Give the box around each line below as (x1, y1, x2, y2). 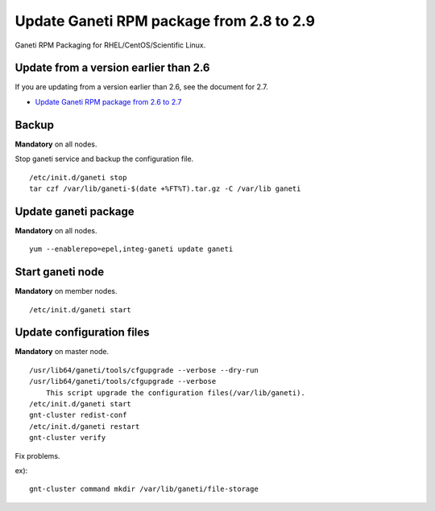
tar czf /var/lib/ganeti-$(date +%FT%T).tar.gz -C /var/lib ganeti (29, 183, 301, 193)
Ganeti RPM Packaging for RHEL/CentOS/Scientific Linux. (14, 40, 206, 50)
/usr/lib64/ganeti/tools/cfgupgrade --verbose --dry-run (29, 365, 259, 374)
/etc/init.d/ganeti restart (29, 422, 140, 431)
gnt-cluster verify (29, 433, 106, 443)
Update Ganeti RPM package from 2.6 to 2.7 (35, 97, 182, 106)
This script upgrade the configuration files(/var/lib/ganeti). (45, 388, 305, 398)
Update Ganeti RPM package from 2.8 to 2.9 (14, 12, 316, 30)
